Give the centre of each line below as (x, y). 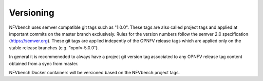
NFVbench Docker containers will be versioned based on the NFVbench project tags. (94, 72)
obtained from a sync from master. (44, 63)
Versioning (32, 13)
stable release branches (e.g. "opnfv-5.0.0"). (54, 48)
